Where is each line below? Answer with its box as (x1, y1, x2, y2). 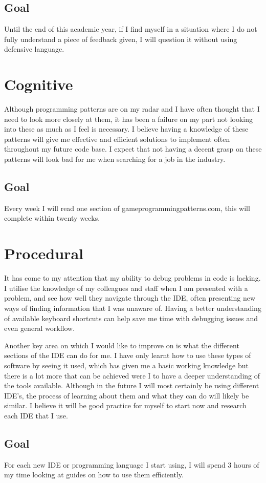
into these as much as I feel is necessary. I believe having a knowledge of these (4, 123, 249, 134)
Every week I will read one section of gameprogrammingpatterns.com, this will (4, 202, 250, 213)
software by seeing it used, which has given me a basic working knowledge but (4, 360, 249, 370)
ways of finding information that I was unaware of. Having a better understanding (4, 302, 261, 313)
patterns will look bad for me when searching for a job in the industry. (4, 154, 226, 164)
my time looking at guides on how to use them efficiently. (4, 469, 184, 480)
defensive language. (4, 44, 64, 54)
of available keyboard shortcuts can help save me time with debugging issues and (4, 312, 258, 323)
